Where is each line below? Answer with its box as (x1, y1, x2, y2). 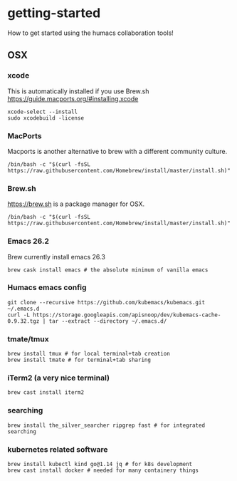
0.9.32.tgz (7, 317, 40, 325)
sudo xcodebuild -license (7, 114, 84, 122)
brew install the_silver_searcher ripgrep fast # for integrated (7, 422, 205, 429)
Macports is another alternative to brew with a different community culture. (7, 147, 228, 155)
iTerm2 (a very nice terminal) (7, 373, 110, 383)
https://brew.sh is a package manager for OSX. (7, 200, 145, 208)
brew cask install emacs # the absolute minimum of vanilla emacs (7, 266, 209, 274)
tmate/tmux (7, 333, 49, 343)
